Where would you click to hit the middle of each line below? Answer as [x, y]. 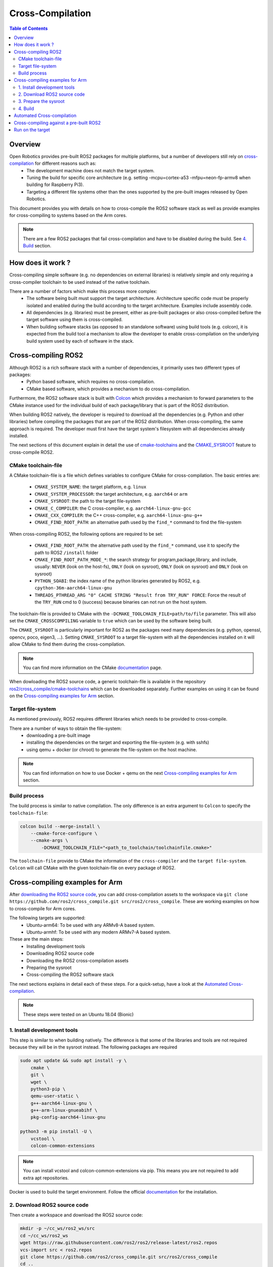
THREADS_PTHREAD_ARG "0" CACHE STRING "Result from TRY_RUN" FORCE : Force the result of [140, 595]
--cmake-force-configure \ [64, 833]
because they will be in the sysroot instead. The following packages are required [93, 1047]
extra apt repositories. [46, 1178]
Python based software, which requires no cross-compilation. [91, 382]
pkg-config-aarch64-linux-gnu [68, 1117]
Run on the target [32, 130]
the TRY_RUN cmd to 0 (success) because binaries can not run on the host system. [121, 602]
